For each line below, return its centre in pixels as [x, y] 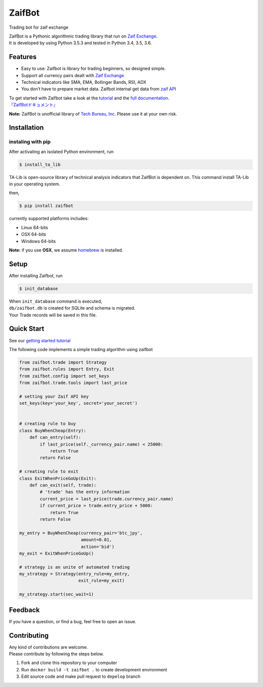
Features [23, 57]
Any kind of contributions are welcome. [48, 647]
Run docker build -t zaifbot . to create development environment [94, 669]
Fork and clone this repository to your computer [69, 663]
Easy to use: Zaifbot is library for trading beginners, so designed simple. [94, 69]
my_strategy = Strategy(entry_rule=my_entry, [75, 574]
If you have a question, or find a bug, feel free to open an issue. [73, 621]
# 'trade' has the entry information [85, 492]
